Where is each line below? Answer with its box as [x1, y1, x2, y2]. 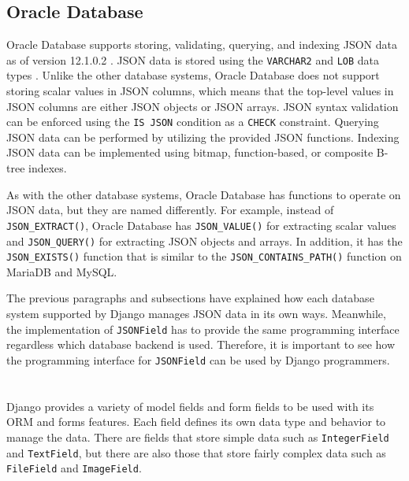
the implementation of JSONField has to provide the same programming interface [6, 320, 400, 337]
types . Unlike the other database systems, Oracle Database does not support [6, 67, 380, 83]
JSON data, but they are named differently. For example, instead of [6, 202, 334, 218]
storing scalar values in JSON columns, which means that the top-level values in [6, 83, 394, 99]
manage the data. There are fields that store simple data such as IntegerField [6, 428, 389, 445]
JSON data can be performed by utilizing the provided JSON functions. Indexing [6, 128, 400, 145]
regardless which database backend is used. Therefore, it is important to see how [6, 336, 396, 353]
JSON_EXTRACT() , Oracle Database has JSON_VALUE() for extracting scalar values [6, 216, 396, 233]
